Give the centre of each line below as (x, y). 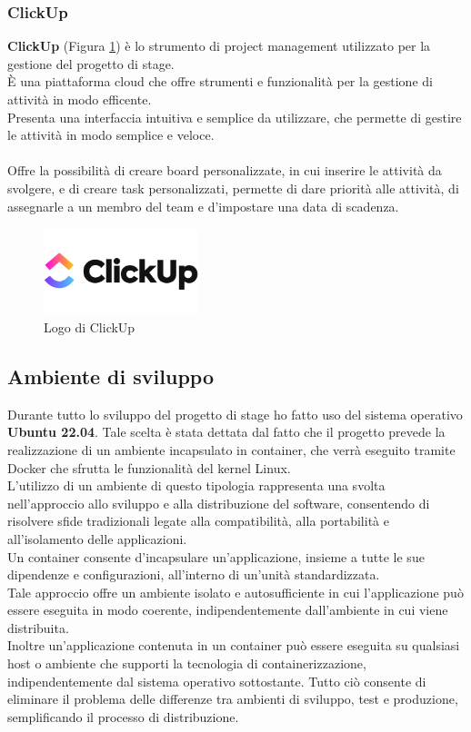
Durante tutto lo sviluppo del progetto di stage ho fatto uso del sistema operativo (235, 414)
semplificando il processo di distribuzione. (123, 716)
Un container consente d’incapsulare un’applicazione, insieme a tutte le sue (216, 556)
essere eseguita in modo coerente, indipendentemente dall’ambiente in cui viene (228, 610)
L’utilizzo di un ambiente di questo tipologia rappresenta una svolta (196, 485)
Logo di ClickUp (90, 326)
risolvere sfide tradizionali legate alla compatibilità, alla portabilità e (198, 521)
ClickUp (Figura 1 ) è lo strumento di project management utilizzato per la (219, 46)
